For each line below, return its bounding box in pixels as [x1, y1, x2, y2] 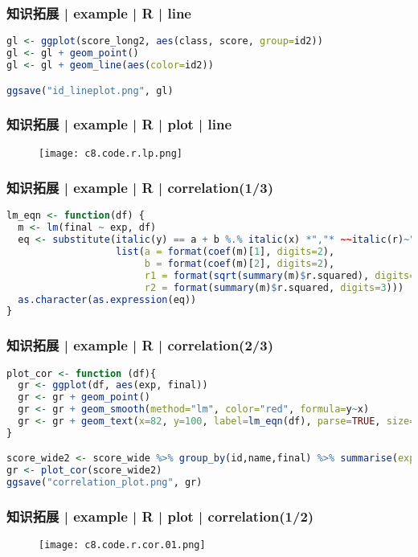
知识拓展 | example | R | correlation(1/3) [6, 178, 273, 198]
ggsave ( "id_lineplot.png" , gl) [6, 84, 174, 96]
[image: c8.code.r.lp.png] [39, 147, 182, 159]
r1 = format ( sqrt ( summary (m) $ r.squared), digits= [144, 269, 416, 281]
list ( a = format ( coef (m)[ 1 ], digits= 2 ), [116, 246, 335, 258]
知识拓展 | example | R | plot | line [6, 114, 232, 134]
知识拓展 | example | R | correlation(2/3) [6, 335, 273, 355]
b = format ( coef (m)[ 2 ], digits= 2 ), [144, 257, 335, 269]
